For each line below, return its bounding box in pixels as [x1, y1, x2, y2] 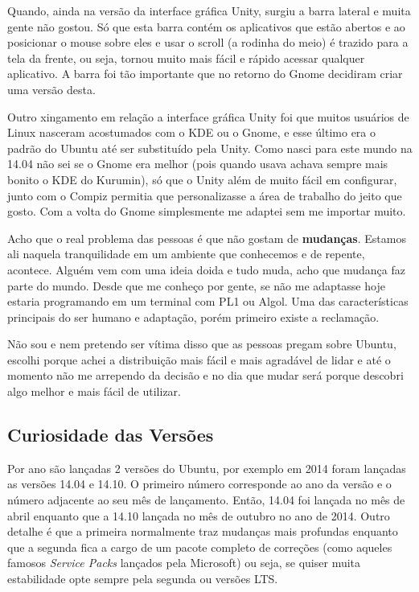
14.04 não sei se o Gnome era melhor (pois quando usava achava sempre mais [7, 155, 388, 172]
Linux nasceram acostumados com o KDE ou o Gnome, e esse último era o [7, 124, 376, 141]
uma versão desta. [7, 80, 96, 97]
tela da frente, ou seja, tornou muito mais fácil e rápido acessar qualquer [7, 49, 365, 66]
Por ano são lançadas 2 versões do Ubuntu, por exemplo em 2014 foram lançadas [7, 459, 406, 476]
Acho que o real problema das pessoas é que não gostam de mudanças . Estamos [7, 229, 406, 246]
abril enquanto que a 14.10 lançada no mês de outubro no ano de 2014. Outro [7, 507, 390, 524]
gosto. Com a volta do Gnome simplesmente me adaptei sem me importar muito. [7, 203, 406, 220]
